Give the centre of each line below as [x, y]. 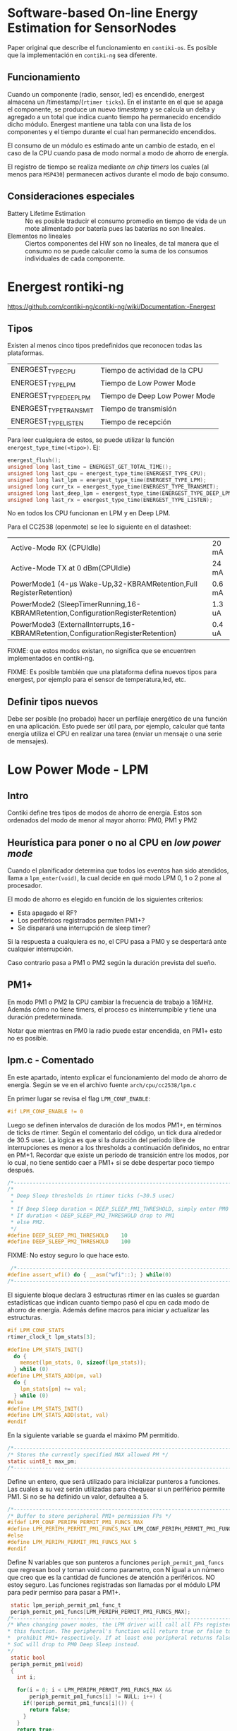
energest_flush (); [34, 460]
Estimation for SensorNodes [92, 28]
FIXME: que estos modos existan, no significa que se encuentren [102, 651]
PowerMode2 [34, 604]
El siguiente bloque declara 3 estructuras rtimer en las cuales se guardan [114, 1295]
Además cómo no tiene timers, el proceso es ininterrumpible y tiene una [112, 1009]
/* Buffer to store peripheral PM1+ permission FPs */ [90, 1516]
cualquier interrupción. [41, 949]
